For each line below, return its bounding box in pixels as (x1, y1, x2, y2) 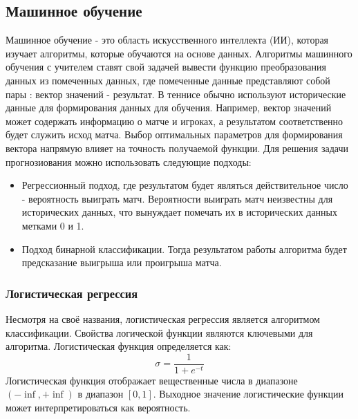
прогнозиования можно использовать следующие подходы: (6, 154, 252, 169)
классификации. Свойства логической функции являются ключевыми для (6, 325, 313, 339)
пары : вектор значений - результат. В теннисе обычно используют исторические (6, 86, 346, 101)
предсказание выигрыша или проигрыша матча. (21, 255, 222, 270)
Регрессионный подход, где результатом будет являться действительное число (21, 178, 348, 192)
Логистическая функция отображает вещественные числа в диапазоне (6, 373, 298, 387)
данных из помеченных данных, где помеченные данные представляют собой (6, 73, 330, 87)
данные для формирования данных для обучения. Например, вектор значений (6, 100, 332, 115)
